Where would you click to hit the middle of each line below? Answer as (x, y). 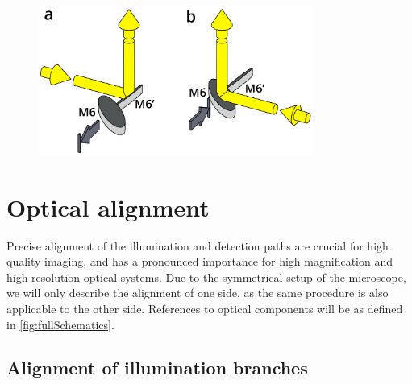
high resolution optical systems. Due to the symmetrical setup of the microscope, (206, 277)
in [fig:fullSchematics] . (60, 324)
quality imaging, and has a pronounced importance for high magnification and (200, 261)
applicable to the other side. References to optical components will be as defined (205, 308)
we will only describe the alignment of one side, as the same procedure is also (198, 293)
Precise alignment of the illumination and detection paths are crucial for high (198, 245)
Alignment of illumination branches (157, 367)
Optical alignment (108, 206)
